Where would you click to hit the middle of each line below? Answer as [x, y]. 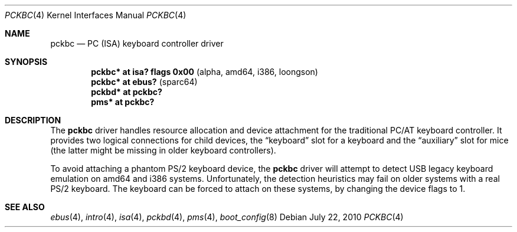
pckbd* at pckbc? [127, 92]
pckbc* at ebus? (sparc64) [144, 82]
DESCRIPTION [33, 120]
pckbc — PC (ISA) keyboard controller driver [137, 43]
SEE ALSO [25, 207]
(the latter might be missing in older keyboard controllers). [163, 150]
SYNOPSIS [26, 62]
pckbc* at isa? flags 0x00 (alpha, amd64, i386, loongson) [204, 72]
